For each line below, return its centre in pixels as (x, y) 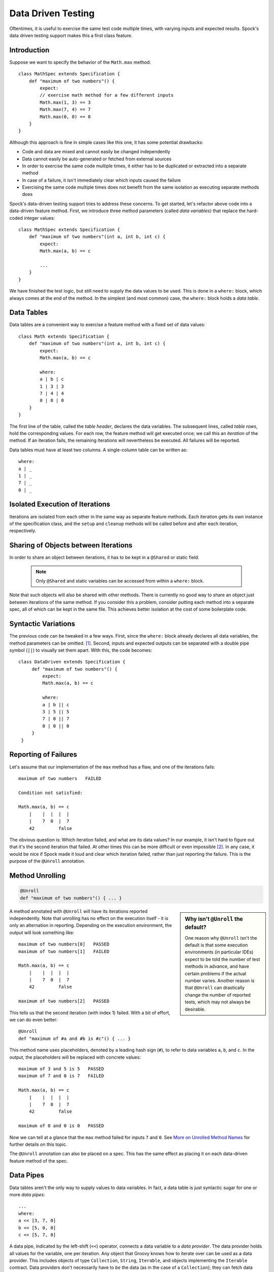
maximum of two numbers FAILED (60, 778)
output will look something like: (42, 932)
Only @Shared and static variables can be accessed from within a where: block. (120, 581)
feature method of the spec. (39, 1161)
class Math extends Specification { (64, 336)
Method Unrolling (38, 876)
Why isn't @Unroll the (214, 919)
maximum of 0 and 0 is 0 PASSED (61, 1126)
